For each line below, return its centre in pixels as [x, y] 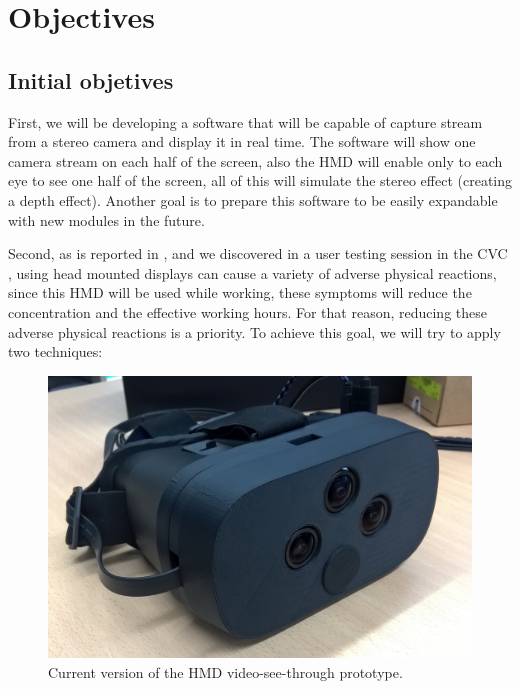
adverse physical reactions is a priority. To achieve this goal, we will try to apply [254, 331]
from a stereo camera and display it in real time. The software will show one [242, 141]
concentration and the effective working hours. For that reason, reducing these [247, 311]
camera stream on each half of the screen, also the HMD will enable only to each [255, 160]
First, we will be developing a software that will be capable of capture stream [245, 121]
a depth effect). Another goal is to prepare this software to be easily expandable [253, 199]
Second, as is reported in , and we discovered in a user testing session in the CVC [258, 253]
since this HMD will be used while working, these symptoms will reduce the [240, 292]
